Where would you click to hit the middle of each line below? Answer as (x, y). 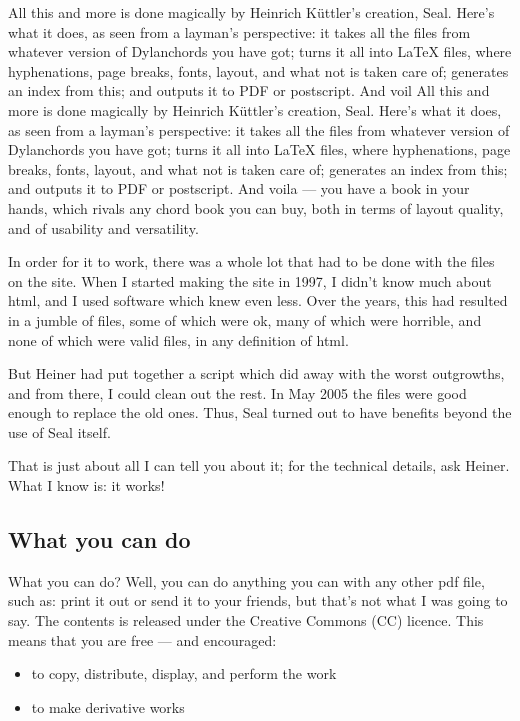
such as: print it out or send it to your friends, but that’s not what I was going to (258, 600)
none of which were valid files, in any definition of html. (178, 339)
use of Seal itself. (59, 431)
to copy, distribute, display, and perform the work (184, 673)
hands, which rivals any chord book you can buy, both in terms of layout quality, (256, 207)
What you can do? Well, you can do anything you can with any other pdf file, (246, 580)
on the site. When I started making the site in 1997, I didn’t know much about (250, 280)
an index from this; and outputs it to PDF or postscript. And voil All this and (249, 90)
